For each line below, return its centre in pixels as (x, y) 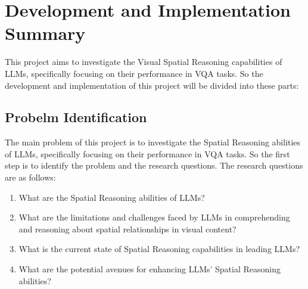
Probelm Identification (76, 117)
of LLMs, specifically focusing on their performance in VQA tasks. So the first (147, 153)
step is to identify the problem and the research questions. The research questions (154, 165)
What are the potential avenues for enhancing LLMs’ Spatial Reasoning (150, 269)
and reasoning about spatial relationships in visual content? (127, 229)
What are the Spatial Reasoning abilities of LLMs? (112, 197)
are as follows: (30, 177)
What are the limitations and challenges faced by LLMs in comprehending (154, 217)
